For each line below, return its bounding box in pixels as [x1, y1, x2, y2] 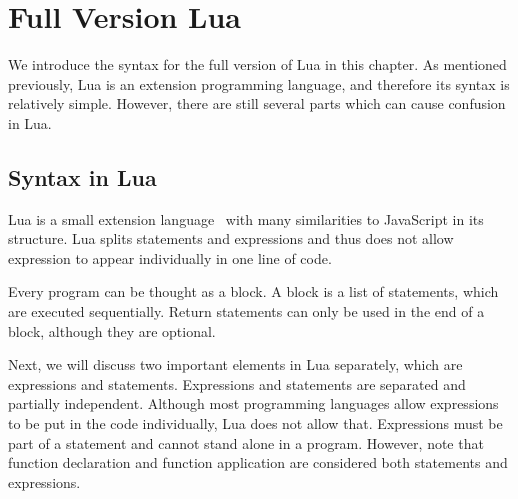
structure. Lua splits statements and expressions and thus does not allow [8, 228, 454, 249]
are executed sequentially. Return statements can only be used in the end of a [8, 301, 485, 322]
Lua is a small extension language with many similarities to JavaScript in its [8, 208, 484, 229]
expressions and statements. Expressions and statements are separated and [8, 373, 466, 394]
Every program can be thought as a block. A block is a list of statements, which [8, 281, 499, 302]
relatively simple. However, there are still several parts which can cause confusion [8, 93, 506, 114]
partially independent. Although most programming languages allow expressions [8, 393, 499, 414]
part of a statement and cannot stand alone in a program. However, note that [8, 432, 484, 453]
